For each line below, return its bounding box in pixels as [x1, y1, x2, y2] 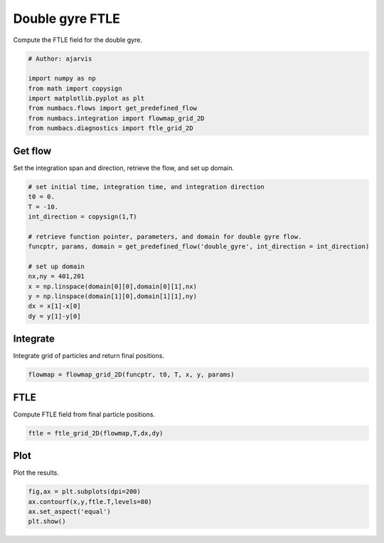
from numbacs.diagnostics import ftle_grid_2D [28, 125, 193, 132]
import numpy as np [28, 75, 96, 83]
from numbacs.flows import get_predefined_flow [28, 104, 197, 112]
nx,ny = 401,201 [28, 273, 85, 280]
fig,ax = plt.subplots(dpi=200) [28, 487, 142, 496]
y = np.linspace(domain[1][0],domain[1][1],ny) [28, 292, 197, 300]
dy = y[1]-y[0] [28, 312, 81, 320]
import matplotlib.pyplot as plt [28, 95, 145, 102]
